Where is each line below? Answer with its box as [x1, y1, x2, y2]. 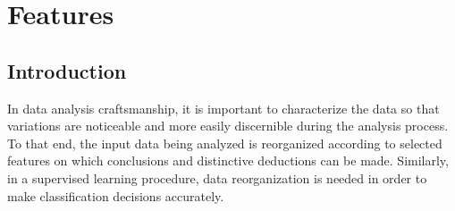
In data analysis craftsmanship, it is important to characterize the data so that [7, 98, 440, 117]
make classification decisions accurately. [7, 186, 224, 205]
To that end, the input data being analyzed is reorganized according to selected [7, 133, 442, 152]
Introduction [7, 56, 127, 84]
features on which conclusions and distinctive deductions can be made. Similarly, [7, 151, 449, 170]
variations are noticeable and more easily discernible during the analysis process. [7, 116, 449, 135]
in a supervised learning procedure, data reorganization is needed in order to [7, 168, 427, 187]
